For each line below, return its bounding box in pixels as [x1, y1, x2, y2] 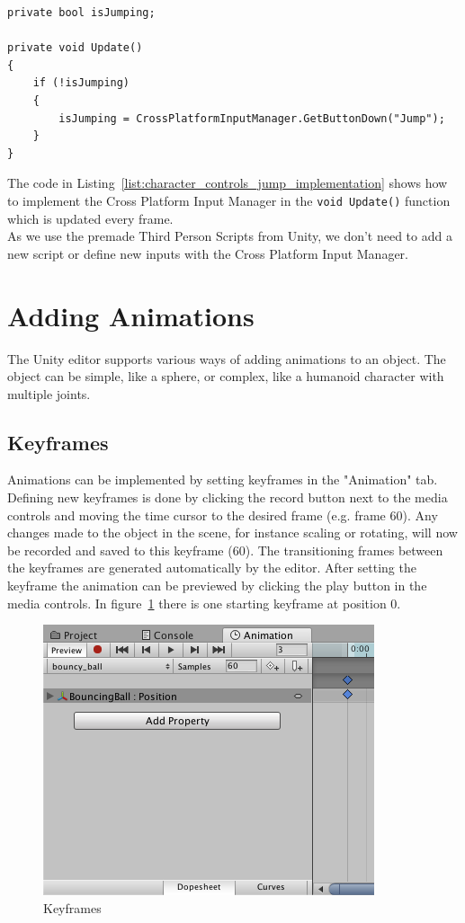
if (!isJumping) [32, 76, 130, 90]
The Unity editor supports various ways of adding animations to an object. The [7, 349, 446, 368]
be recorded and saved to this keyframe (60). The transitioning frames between [7, 540, 443, 559]
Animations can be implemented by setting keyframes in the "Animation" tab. [7, 470, 438, 489]
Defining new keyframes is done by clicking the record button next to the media [7, 488, 448, 507]
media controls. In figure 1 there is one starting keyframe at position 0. [7, 593, 401, 612]
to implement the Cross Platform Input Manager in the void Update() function [7, 191, 451, 209]
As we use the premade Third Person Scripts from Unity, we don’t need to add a [7, 226, 452, 245]
